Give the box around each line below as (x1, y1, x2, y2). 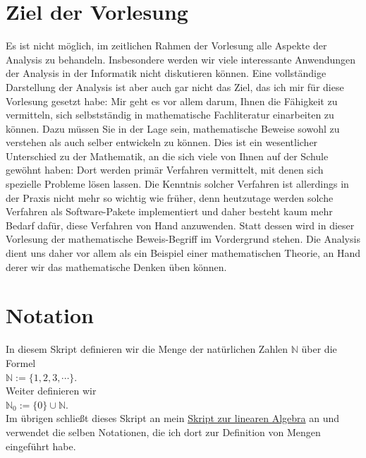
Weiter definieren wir (6, 383, 97, 398)
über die (301, 342, 337, 356)
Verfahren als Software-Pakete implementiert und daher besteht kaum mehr (6, 204, 333, 219)
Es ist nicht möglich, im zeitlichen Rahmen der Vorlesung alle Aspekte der (6, 38, 327, 53)
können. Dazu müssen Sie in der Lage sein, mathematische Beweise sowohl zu (6, 121, 340, 135)
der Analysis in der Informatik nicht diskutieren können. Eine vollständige (6, 66, 327, 80)
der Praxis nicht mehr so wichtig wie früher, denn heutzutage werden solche (6, 190, 334, 205)
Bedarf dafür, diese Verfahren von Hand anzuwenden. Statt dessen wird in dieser (6, 217, 355, 232)
